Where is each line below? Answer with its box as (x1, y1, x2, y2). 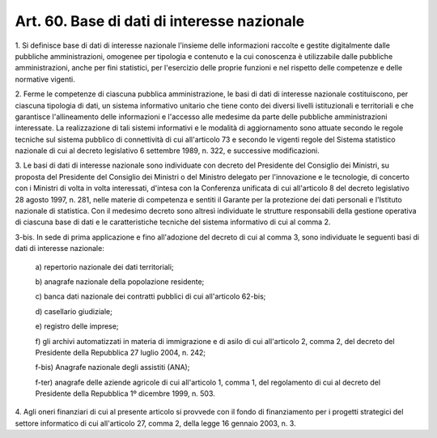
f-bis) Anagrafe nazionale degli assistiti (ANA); (35, 363, 190, 372)
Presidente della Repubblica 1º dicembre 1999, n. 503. (35, 389, 216, 398)
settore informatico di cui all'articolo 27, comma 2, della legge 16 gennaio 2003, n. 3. (15, 418, 296, 428)
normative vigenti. (15, 74, 76, 84)
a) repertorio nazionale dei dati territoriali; (35, 262, 174, 271)
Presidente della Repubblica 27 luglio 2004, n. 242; (35, 347, 206, 357)
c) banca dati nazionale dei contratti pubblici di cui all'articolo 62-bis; (35, 291, 266, 301)
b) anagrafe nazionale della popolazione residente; (35, 276, 205, 287)
